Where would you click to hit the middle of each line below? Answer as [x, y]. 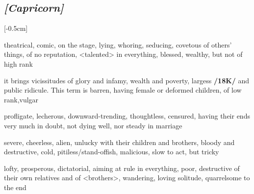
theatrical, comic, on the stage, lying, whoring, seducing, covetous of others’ [118, 44]
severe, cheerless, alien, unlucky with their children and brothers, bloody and [119, 142]
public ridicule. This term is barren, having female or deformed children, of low [123, 90]
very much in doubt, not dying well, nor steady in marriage [93, 125]
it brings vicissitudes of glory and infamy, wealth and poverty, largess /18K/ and [127, 80]
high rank [18, 63]
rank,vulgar [21, 99]
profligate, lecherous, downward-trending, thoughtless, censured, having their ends [127, 116]
